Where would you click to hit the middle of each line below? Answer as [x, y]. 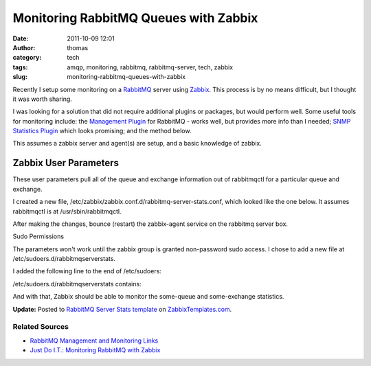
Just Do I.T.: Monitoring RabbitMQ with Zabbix [95, 350]
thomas [78, 47]
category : [27, 58]
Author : [24, 47]
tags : [20, 67]
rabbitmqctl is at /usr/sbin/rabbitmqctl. [67, 211]
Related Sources [41, 327]
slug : [20, 77]
